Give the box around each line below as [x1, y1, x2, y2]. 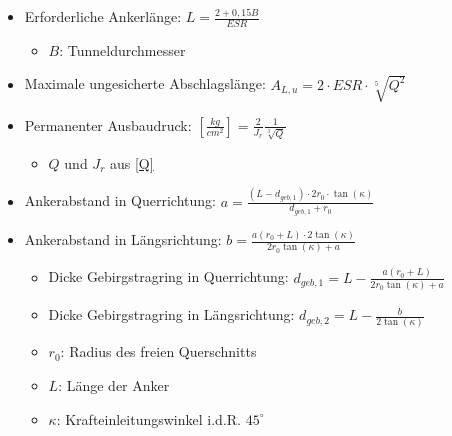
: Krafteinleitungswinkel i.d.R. [56, 408, 241, 429]
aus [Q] [110, 152, 154, 173]
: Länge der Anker [58, 374, 170, 395]
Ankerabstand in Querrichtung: [24, 190, 216, 211]
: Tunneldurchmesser [59, 39, 186, 60]
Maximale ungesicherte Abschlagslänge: [24, 73, 266, 94]
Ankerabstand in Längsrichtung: [24, 229, 222, 250]
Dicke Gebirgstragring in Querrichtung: [48, 266, 289, 287]
